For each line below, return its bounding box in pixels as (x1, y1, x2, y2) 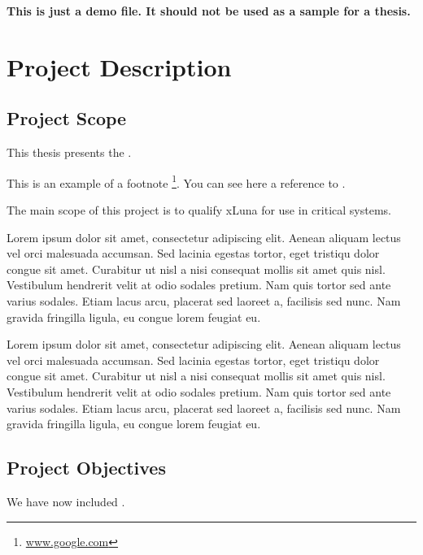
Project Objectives (7, 455, 166, 480)
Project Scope (7, 106, 127, 131)
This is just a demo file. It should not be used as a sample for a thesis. (7, 2, 411, 19)
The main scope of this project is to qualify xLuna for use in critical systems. (7, 202, 391, 219)
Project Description (7, 50, 232, 83)
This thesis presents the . (7, 144, 132, 161)
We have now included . (7, 492, 125, 509)
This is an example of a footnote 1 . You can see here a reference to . (7, 171, 346, 191)
